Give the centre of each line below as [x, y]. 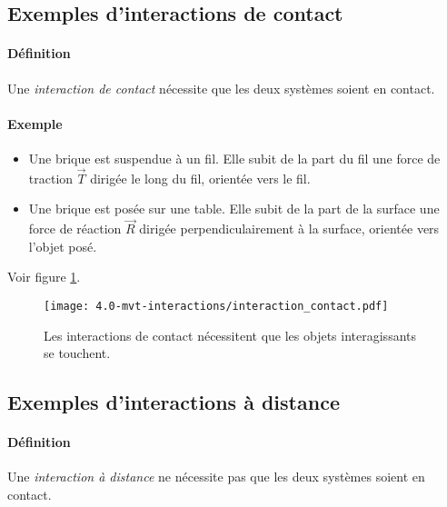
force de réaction [75, 229]
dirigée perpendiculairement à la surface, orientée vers [289, 229]
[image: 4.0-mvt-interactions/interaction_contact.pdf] [216, 306]
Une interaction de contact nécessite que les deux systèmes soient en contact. [221, 88]
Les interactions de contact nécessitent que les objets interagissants [230, 335]
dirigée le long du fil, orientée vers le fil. [200, 178]
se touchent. [77, 353]
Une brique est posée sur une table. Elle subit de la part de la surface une [234, 209]
